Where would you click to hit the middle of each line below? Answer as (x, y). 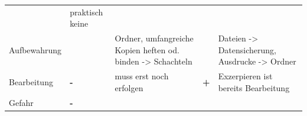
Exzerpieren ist (245, 76)
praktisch (86, 12)
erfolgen (129, 87)
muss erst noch (142, 76)
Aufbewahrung (35, 49)
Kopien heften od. (147, 49)
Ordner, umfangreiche (154, 38)
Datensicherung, (247, 49)
